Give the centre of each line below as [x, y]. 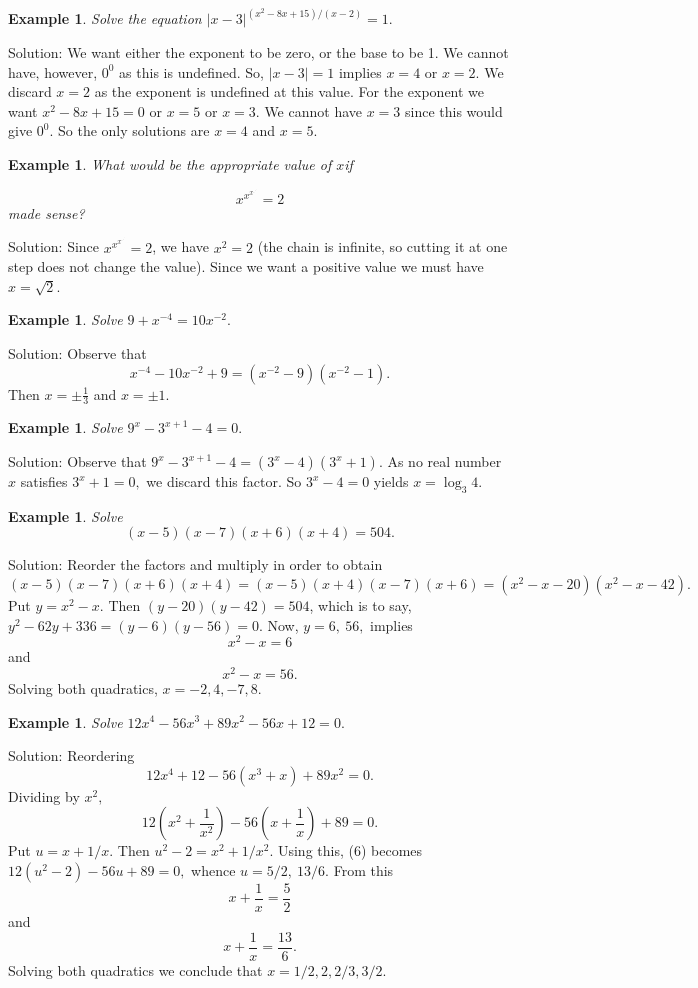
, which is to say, [360, 605]
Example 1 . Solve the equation [105, 18]
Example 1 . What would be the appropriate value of [170, 164]
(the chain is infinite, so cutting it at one [382, 246]
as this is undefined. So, [192, 71]
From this [363, 869]
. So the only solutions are [129, 130]
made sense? [46, 212]
